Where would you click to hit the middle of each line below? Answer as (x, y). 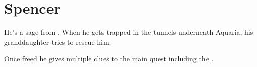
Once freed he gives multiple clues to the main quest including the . (109, 59)
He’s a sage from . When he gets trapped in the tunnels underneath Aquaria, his (129, 32)
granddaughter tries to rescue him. (58, 42)
